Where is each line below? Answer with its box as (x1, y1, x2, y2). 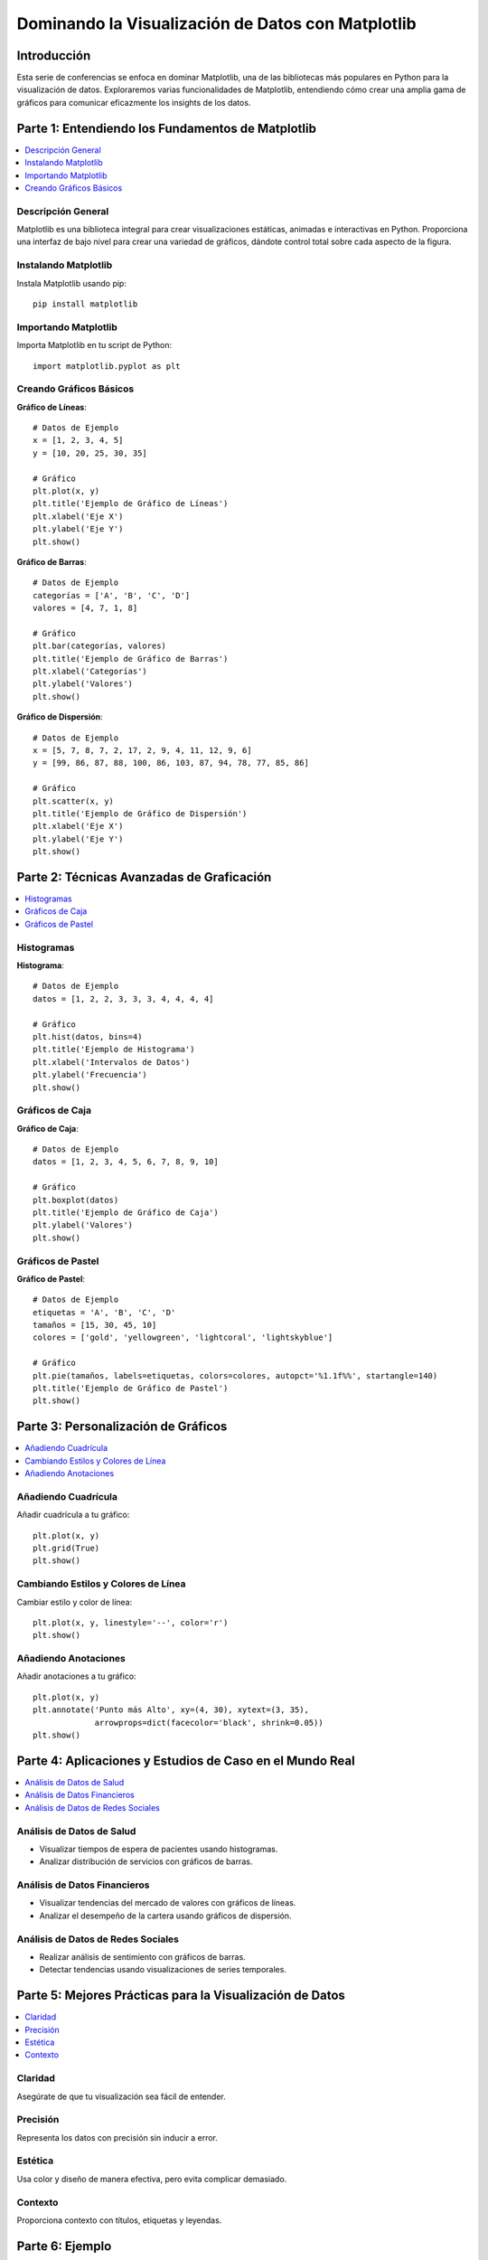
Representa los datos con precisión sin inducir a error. (16, 2132, 219, 2142)
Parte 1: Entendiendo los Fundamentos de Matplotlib (16, 120, 316, 136)
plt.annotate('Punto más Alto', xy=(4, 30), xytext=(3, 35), (33, 1705, 309, 1715)
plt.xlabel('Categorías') (33, 666, 148, 677)
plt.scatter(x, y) (33, 796, 115, 806)
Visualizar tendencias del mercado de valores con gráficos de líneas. (39, 1897, 296, 1908)
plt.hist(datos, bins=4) (33, 1031, 143, 1041)
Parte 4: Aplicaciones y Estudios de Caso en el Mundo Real (16, 1753, 356, 1768)
